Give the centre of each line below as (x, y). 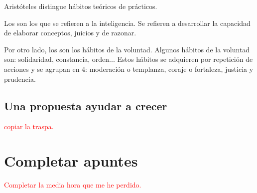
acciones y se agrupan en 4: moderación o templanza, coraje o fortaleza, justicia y (129, 69)
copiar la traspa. (29, 126)
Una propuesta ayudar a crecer (86, 105)
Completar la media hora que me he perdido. (73, 185)
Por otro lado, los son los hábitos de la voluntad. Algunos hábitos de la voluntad (127, 49)
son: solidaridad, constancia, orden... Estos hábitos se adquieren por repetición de (128, 59)
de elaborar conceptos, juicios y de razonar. (70, 33)
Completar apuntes (71, 161)
